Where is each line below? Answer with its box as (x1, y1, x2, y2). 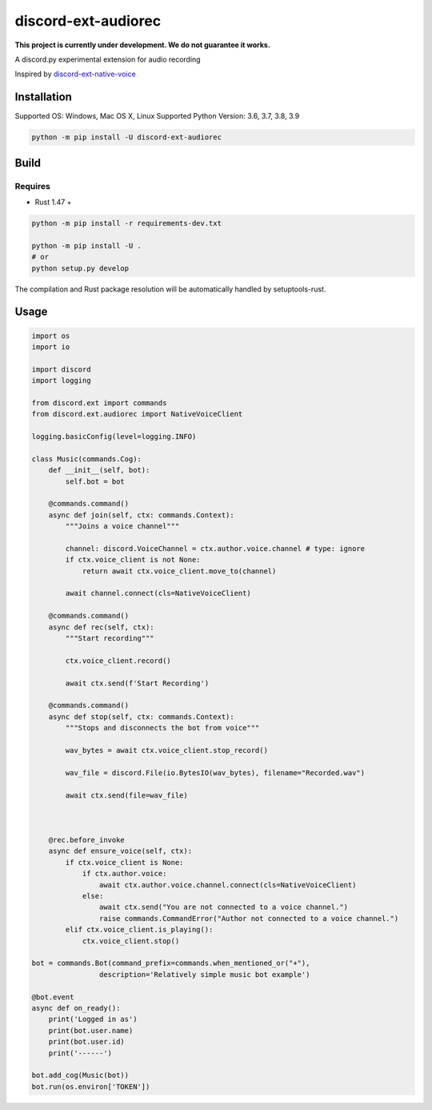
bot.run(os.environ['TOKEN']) (31, 1082, 150, 1091)
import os (31, 331, 70, 340)
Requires (14, 180, 51, 191)
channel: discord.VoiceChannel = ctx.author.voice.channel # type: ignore (65, 544, 366, 553)
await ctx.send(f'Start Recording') (65, 678, 210, 688)
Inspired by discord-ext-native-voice (14, 69, 136, 79)
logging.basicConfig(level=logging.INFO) (31, 432, 197, 441)
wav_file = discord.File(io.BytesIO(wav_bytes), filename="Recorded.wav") (65, 768, 366, 777)
